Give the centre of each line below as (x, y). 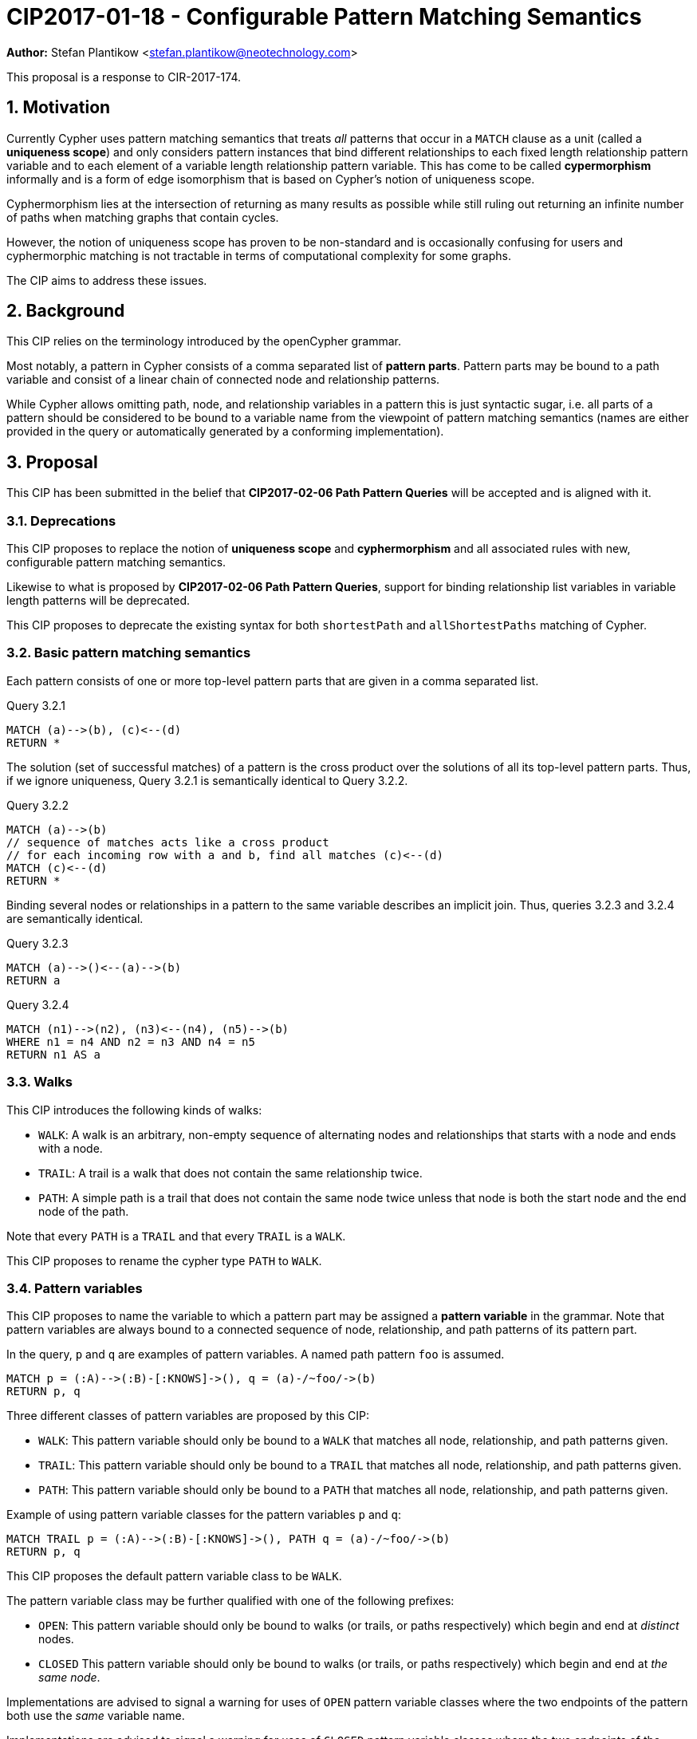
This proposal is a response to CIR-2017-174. (124, 77)
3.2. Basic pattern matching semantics (129, 653)
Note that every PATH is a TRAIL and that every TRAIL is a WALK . (176, 1236)
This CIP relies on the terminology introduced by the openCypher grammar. (204, 341)
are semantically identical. (75, 918)
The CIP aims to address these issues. (107, 280)
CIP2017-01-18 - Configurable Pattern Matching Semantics (324, 17)
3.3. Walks (39, 1082)
